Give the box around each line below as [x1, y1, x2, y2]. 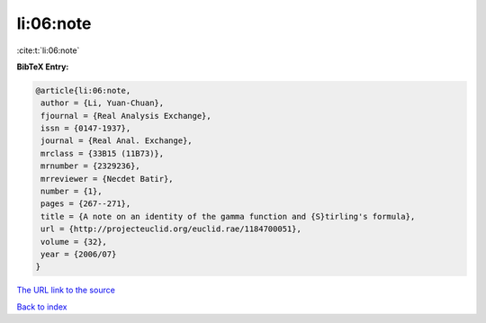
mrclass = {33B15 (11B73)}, [40, 148, 165, 158]
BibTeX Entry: [16, 61, 69, 72]
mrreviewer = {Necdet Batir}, [40, 174, 175, 184]
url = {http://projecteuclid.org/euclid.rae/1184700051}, [40, 224, 301, 234]
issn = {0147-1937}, [40, 123, 131, 134]
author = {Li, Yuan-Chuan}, [40, 98, 165, 108]
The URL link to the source [16, 284, 116, 296]
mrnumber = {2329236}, [40, 161, 141, 171]
